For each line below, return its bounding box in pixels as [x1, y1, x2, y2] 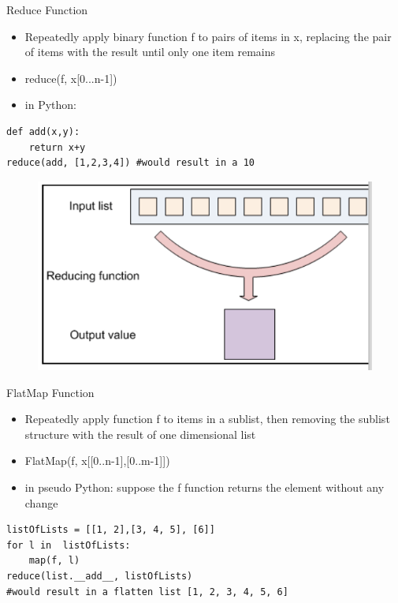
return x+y [28, 141, 86, 153]
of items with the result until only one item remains [24, 43, 276, 60]
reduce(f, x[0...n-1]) [24, 69, 117, 86]
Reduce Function [6, 2, 88, 17]
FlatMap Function [6, 384, 95, 400]
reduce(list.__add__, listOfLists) [6, 571, 193, 582]
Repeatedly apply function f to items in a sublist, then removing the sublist [24, 410, 390, 427]
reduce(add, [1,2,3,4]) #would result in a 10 [6, 157, 255, 169]
